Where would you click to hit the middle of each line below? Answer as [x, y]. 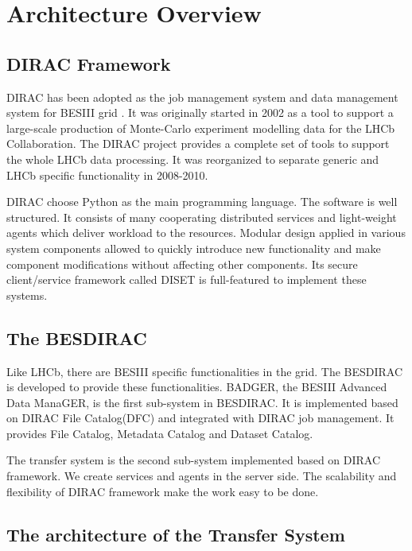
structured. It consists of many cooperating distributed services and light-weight [202, 217]
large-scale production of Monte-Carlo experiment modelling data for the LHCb [201, 128]
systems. [27, 295]
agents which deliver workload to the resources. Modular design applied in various [206, 233]
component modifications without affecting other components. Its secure [182, 264]
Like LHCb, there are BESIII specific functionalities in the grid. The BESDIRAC [205, 371]
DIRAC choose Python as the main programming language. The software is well [202, 202]
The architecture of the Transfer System [176, 534]
